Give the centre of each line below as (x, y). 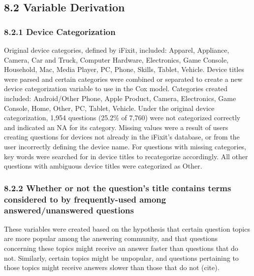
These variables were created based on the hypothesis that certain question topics (127, 228)
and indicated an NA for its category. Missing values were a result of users (116, 127)
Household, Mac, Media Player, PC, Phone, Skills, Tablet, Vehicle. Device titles (124, 69)
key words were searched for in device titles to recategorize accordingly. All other (126, 156)
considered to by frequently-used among (85, 199)
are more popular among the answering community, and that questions (111, 238)
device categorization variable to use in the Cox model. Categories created (116, 88)
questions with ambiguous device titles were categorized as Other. (103, 166)
